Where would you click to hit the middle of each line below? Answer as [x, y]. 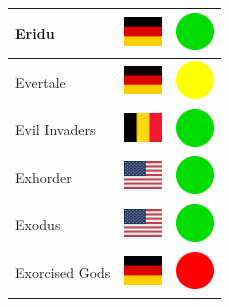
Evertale [40, 81]
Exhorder [43, 176]
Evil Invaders [55, 129]
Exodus [38, 224]
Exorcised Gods [63, 272]
